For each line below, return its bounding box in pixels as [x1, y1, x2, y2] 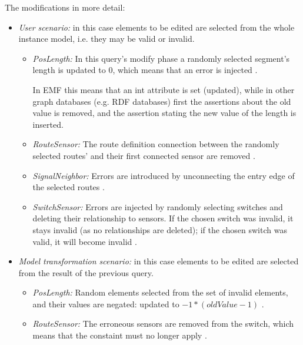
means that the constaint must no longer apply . [32, 329, 207, 341]
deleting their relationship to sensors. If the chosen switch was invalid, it [32, 212, 294, 224]
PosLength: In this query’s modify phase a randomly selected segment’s [32, 52, 290, 64]
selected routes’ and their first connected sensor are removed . [32, 149, 255, 161]
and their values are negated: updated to [32, 297, 179, 310]
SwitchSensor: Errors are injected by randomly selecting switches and [32, 200, 283, 213]
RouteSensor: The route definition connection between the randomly [32, 138, 279, 150]
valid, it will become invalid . [32, 235, 137, 247]
